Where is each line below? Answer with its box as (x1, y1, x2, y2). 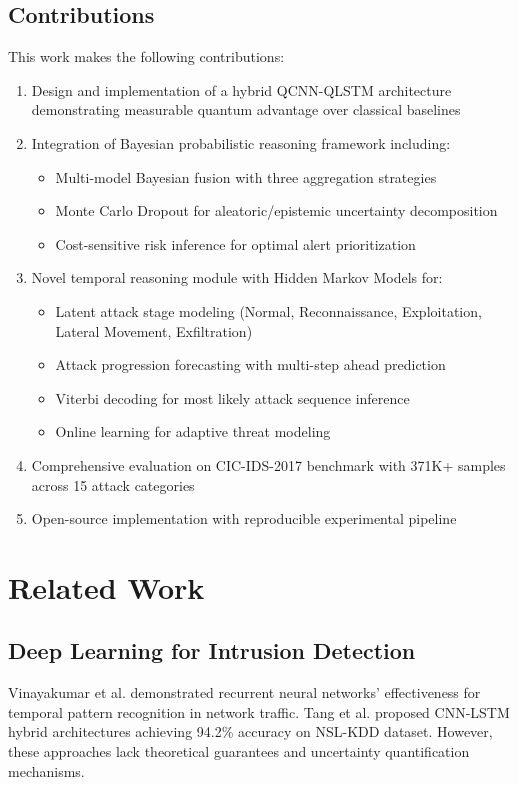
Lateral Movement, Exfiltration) (55, 320, 253, 341)
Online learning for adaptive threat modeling (55, 421, 331, 442)
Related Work (8, 566, 205, 607)
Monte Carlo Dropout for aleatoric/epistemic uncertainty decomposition (55, 200, 498, 221)
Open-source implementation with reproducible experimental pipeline (31, 508, 457, 529)
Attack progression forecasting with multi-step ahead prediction (55, 354, 446, 375)
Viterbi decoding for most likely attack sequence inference (55, 387, 410, 408)
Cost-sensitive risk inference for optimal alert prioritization (55, 233, 416, 254)
